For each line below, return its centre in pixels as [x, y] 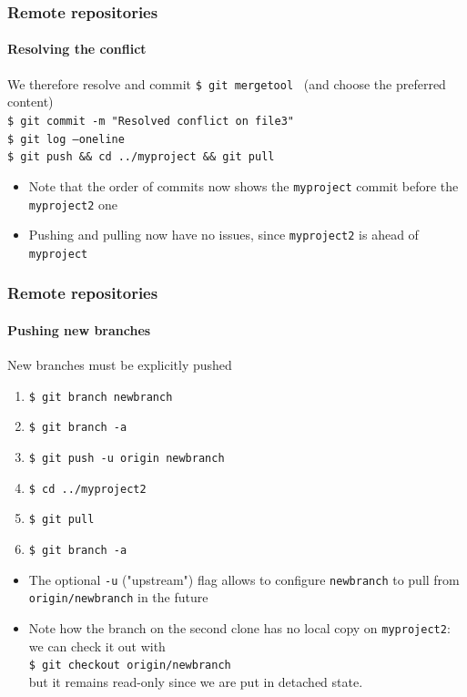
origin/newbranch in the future [118, 597]
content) [30, 102]
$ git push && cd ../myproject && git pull [141, 157]
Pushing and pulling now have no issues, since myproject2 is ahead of [223, 235]
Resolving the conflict [77, 49]
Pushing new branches [79, 329]
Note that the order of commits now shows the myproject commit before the [244, 185]
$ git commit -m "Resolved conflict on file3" [151, 121]
